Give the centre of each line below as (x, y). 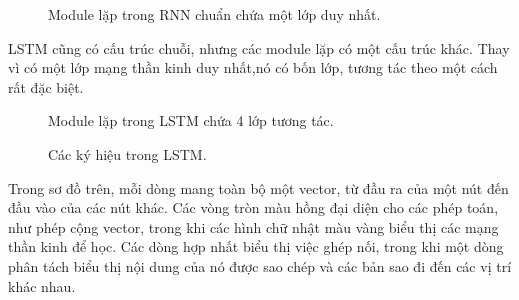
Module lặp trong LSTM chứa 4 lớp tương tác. (191, 120)
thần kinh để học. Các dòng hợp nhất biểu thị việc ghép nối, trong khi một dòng (256, 246)
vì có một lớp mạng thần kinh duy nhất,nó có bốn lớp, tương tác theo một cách (253, 67)
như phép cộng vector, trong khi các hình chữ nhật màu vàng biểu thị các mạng (253, 226)
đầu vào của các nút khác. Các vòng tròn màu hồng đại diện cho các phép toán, (253, 207)
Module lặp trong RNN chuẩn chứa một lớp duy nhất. (214, 14)
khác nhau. (42, 285)
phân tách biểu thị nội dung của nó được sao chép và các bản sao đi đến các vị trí (260, 265)
